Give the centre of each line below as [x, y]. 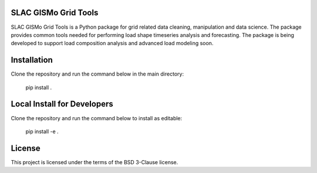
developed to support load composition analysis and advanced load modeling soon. [112, 43]
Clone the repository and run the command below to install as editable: [97, 118]
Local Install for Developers [62, 104]
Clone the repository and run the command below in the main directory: [97, 74]
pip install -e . [42, 131]
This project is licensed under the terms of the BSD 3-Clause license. [95, 162]
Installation [32, 60]
